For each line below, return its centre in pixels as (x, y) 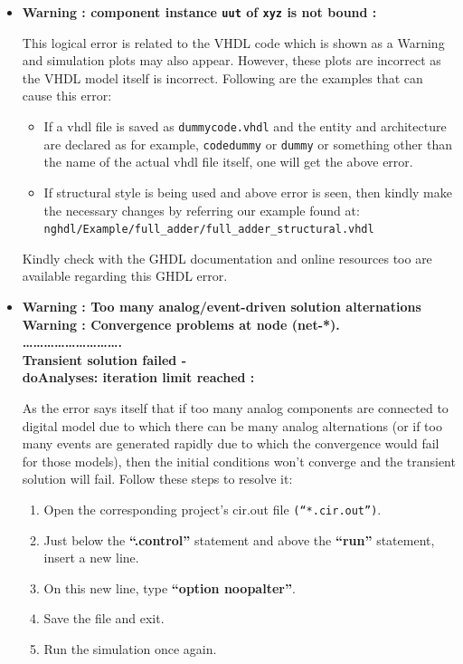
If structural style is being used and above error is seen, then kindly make (248, 192)
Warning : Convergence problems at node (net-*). (181, 324)
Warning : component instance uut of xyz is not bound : (199, 12)
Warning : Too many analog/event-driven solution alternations (222, 306)
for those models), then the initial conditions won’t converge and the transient (239, 461)
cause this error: (67, 96)
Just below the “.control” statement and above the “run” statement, (239, 539)
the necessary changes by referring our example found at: (202, 210)
